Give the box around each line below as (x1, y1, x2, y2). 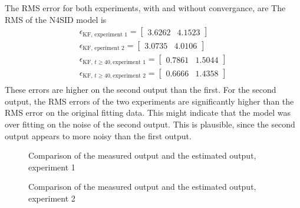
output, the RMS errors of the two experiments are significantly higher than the (5, 95, 294, 107)
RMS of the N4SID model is (5, 13, 107, 25)
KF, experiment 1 (83, 31, 128, 38)
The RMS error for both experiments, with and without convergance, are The (5, 2, 286, 14)
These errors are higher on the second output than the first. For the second (5, 83, 276, 96)
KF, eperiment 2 (83, 45, 124, 52)
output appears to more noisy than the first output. (5, 129, 192, 142)
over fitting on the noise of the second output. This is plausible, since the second (5, 118, 295, 130)
